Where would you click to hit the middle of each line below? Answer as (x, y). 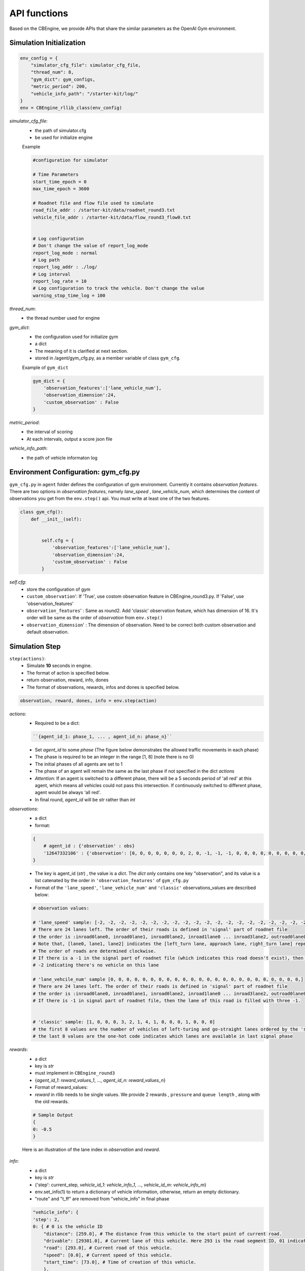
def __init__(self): (56, 519)
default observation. (48, 632)
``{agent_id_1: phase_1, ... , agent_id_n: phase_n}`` (102, 736)
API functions (39, 13)
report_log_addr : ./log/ (65, 267)
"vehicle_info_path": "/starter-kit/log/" (84, 94)
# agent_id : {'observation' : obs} (89, 846)
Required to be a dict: (57, 723)
